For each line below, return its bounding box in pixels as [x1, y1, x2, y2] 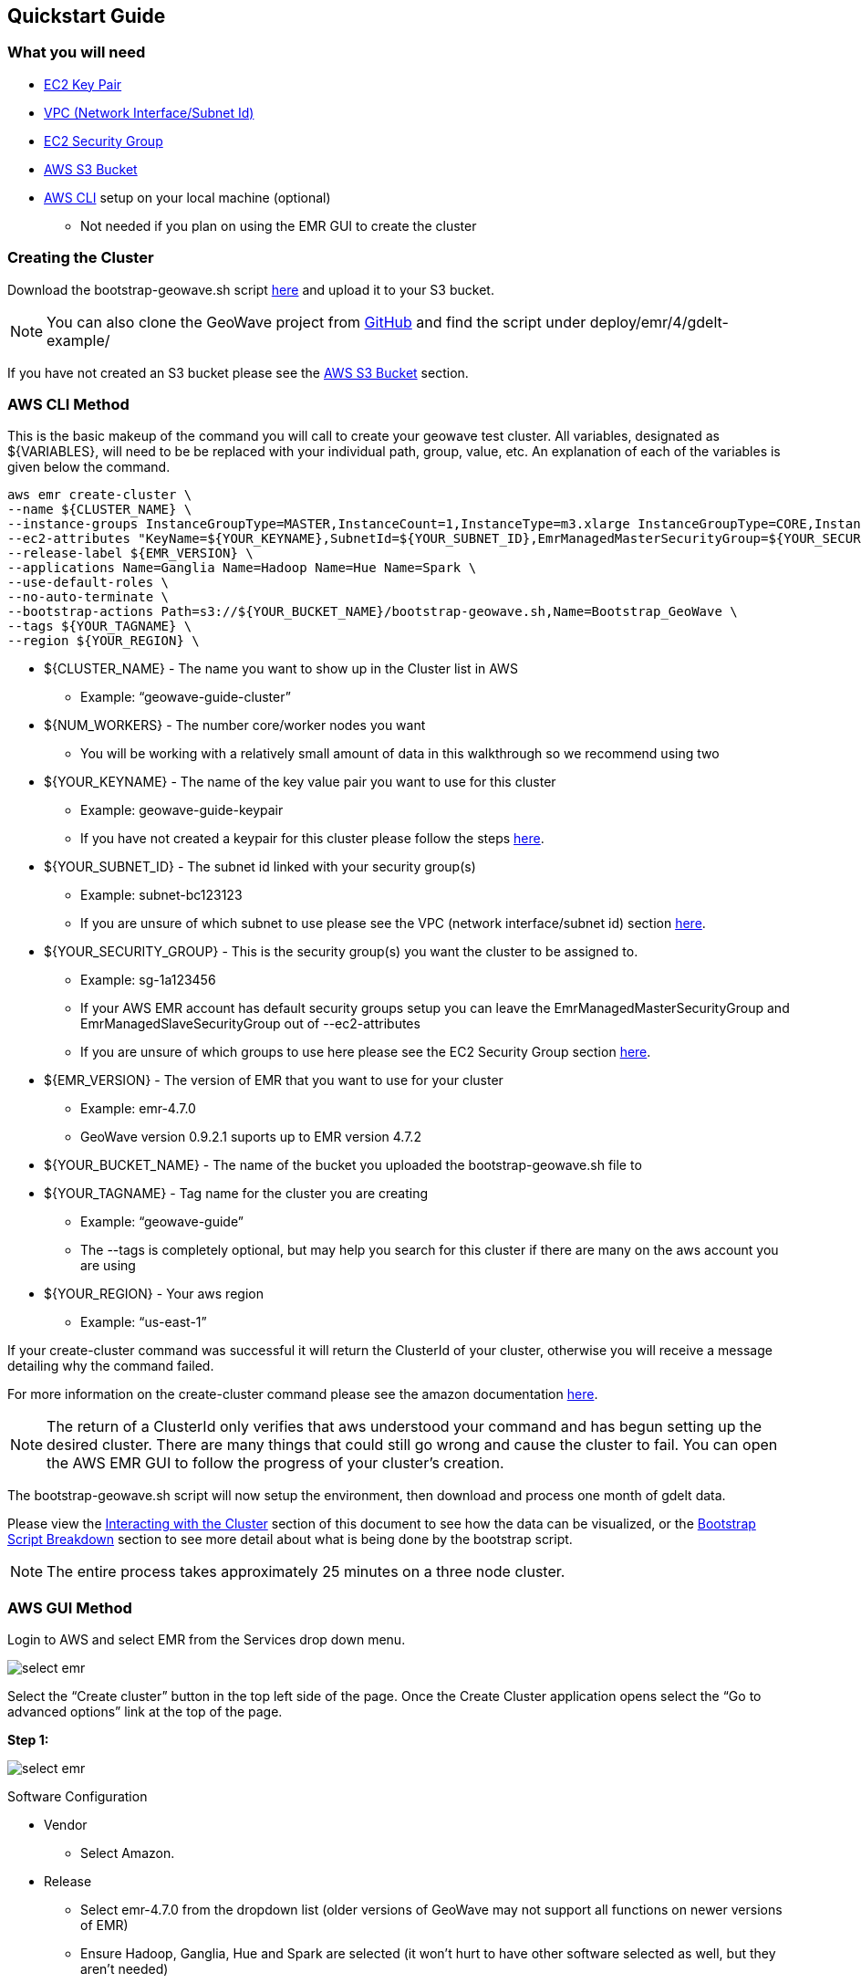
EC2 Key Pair [44, 76, 122, 92]
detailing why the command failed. [7, 1358, 214, 1374]
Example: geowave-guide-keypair [80, 802, 284, 819]
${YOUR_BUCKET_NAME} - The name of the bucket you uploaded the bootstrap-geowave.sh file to [44, 1157, 642, 1174]
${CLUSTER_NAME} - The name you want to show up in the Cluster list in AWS [44, 661, 518, 677]
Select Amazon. [80, 1845, 175, 1862]
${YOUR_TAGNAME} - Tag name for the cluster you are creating [44, 1185, 429, 1202]
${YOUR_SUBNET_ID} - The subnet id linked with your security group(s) [44, 859, 476, 875]
